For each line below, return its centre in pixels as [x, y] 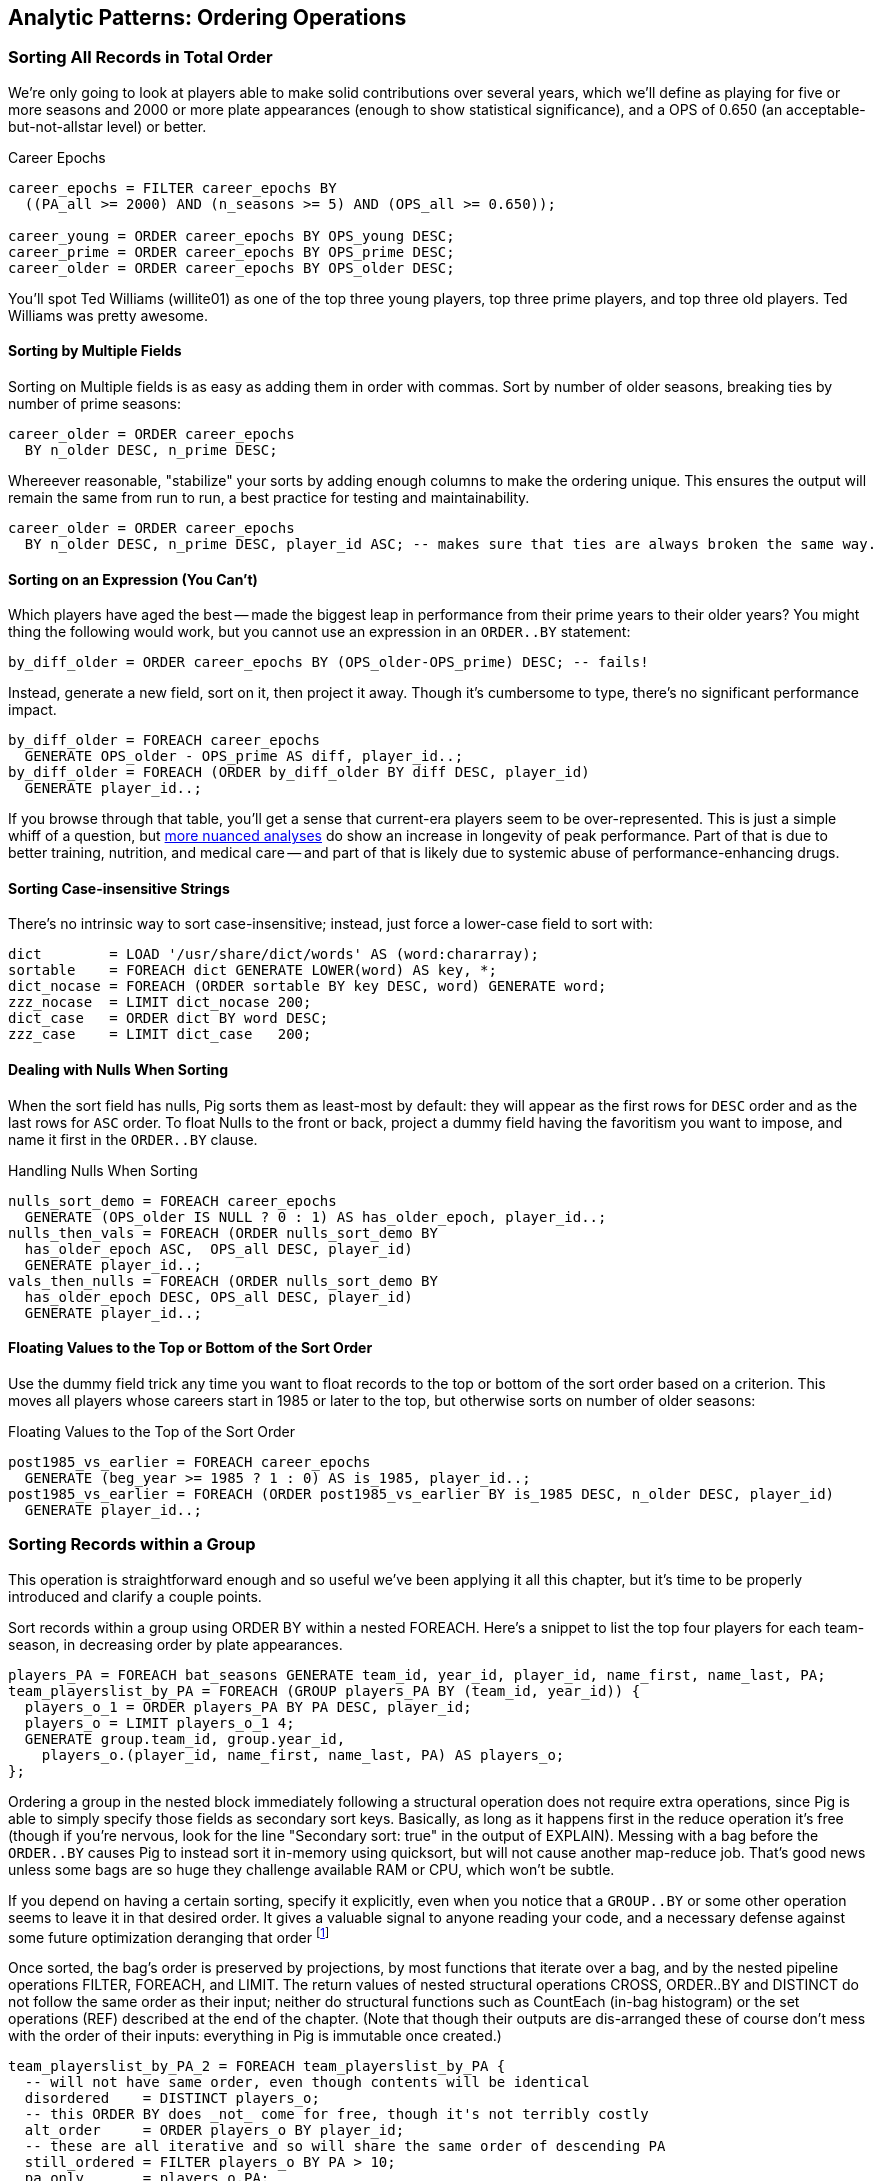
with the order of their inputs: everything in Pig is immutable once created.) [255, 2036]
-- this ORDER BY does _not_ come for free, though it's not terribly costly [336, 2114]
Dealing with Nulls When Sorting [118, 1070]
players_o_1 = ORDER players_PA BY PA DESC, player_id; [248, 1706]
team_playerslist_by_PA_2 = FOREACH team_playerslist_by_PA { [257, 2066]
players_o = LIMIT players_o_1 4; [159, 1722]
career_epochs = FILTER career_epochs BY [172, 187]
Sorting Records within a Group [132, 1544]
